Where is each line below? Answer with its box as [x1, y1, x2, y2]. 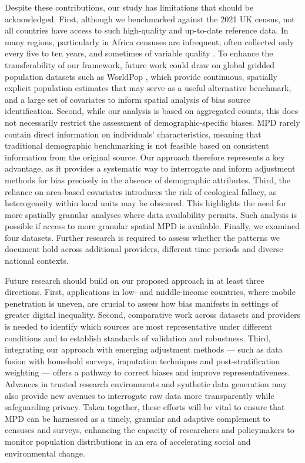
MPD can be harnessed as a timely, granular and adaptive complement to [5, 412, 270, 424]
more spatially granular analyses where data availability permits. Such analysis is [5, 208, 297, 220]
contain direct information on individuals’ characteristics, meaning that [5, 128, 262, 140]
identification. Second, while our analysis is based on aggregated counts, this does [5, 105, 299, 117]
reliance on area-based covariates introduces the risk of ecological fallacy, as [5, 185, 277, 197]
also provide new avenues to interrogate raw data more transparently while [5, 389, 274, 401]
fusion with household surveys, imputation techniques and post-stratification [5, 354, 280, 367]
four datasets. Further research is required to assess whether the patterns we [5, 231, 280, 243]
